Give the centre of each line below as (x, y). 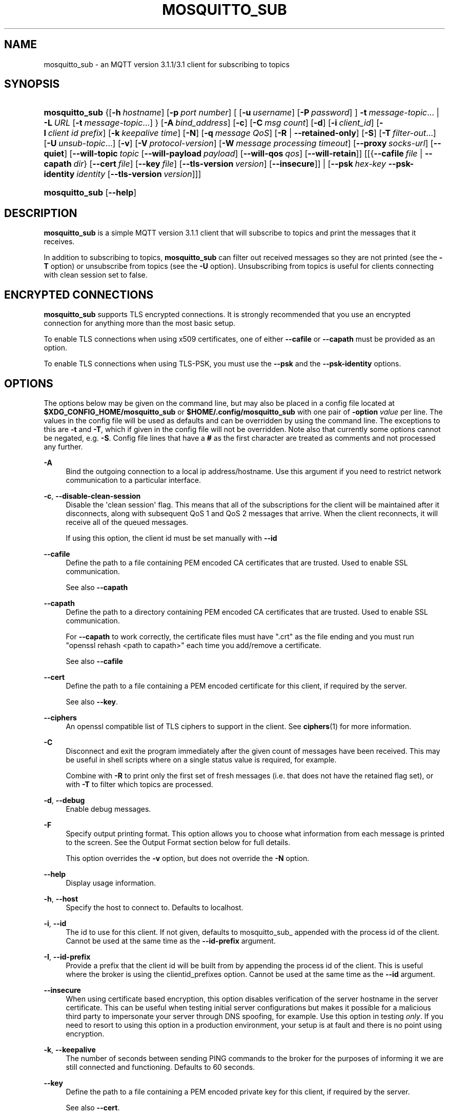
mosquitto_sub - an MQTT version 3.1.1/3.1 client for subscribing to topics (167, 64)
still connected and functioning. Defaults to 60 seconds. (160, 1067)
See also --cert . (93, 1107)
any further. (63, 446)
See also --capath (97, 587)
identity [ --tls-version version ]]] (139, 174)
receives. (59, 242)
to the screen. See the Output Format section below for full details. (178, 842)
